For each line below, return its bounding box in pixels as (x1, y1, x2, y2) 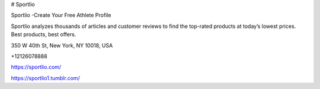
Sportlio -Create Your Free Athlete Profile (11, 12, 111, 19)
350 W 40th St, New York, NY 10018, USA (11, 42, 113, 49)
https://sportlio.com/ (11, 63, 62, 71)
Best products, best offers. (11, 31, 76, 38)
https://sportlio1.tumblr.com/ (11, 74, 80, 81)
